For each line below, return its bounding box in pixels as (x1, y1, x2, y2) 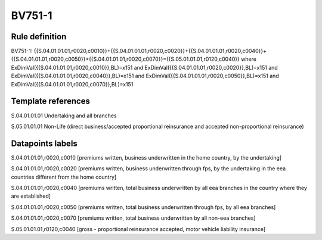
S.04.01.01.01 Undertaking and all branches (11, 112, 117, 119)
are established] (11, 192, 51, 200)
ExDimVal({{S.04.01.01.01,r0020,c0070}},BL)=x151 (11, 80, 134, 88)
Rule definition (11, 32, 67, 42)
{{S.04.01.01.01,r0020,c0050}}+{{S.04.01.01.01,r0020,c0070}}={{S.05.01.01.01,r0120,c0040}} (11, 55, 240, 63)
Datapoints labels (11, 138, 78, 148)
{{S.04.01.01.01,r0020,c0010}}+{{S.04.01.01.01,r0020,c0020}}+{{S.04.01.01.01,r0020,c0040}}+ (33, 48, 267, 55)
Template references (11, 96, 91, 107)
